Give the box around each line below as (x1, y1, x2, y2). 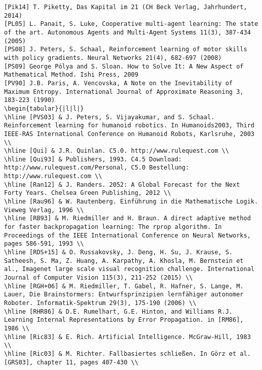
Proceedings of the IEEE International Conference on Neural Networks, (4, 231, 251, 239)
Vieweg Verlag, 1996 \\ (4, 206, 84, 214)
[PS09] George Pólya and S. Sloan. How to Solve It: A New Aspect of (4, 62, 244, 70)
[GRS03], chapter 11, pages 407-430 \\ (4, 358, 138, 366)
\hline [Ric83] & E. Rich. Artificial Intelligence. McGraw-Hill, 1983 (4, 333, 251, 341)
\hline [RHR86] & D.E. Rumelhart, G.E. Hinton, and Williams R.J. (4, 308, 233, 315)
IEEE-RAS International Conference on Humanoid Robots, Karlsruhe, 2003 (4, 130, 254, 138)
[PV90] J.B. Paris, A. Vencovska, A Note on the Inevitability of (4, 79, 233, 87)
